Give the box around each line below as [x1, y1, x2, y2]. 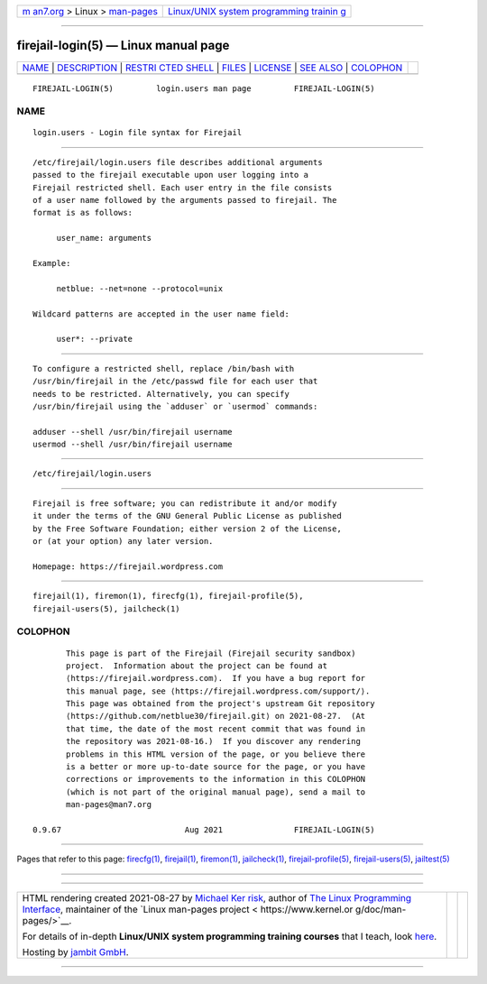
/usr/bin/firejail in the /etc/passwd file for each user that [32, 376, 318, 387]
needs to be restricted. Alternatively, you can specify [32, 389, 290, 399]
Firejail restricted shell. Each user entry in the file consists [32, 182, 333, 193]
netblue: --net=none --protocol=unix [56, 283, 224, 293]
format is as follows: [32, 207, 133, 218]
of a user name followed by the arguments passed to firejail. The [32, 195, 337, 206]
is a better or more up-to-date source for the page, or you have [66, 762, 366, 772]
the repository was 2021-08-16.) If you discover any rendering [66, 736, 361, 747]
